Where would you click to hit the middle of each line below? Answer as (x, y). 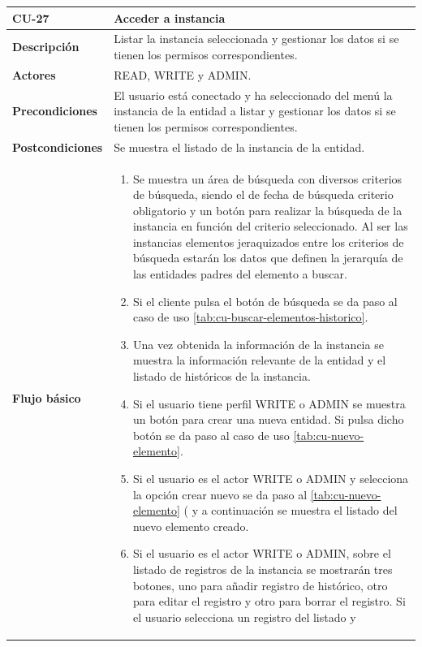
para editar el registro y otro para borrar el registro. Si (269, 601)
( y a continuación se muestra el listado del (291, 510)
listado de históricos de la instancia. (222, 376)
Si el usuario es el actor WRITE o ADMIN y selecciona (271, 478)
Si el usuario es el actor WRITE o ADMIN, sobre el (262, 553)
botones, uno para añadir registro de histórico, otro (260, 585)
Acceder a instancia (170, 17)
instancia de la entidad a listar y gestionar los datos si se (255, 111)
